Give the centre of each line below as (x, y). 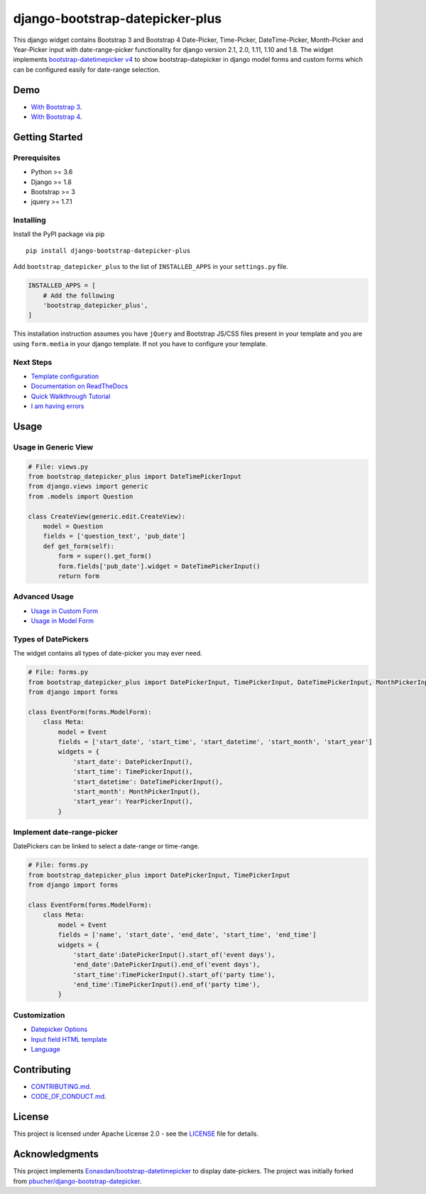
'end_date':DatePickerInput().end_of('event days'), (166, 965)
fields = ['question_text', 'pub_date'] (114, 536)
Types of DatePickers (51, 639)
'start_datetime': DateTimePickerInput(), (148, 782)
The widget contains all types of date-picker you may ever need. (108, 654)
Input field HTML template (69, 1039)
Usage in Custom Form (65, 611)
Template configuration (65, 376)
